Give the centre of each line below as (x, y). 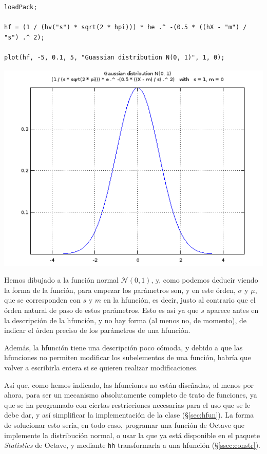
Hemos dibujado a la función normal (61, 280)
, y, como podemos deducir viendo (205, 280)
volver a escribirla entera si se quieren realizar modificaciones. (101, 367)
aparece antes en (233, 310)
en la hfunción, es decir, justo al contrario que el (179, 300)
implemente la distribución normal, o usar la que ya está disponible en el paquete (132, 435)
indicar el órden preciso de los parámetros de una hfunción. (97, 330)
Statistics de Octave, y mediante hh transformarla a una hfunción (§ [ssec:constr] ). (132, 445)
